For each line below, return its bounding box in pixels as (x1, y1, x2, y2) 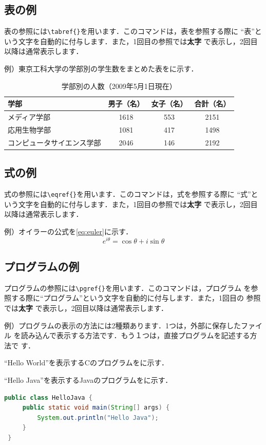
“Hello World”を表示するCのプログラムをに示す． (4, 357, 168, 368)
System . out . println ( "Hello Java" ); (37, 414, 159, 421)
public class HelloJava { (4, 394, 92, 401)
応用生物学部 (8, 124, 51, 135)
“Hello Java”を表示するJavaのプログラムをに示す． (4, 375, 173, 385)
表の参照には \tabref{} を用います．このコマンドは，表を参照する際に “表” (4, 26, 255, 36)
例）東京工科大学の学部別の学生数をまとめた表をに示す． (4, 63, 198, 74)
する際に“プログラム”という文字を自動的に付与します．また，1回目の (11, 292, 244, 303)
